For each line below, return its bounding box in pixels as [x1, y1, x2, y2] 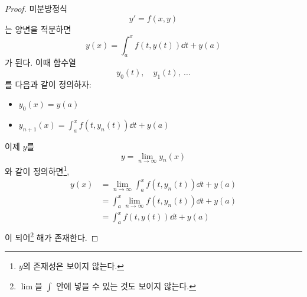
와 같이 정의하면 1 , [5, 163, 70, 177]
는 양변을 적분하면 [5, 22, 71, 35]
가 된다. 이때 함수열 [5, 56, 76, 69]
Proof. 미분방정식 [5, 2, 67, 14]
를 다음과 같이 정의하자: [5, 78, 92, 90]
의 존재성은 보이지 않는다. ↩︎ [22, 260, 124, 272]
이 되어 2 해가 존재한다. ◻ [5, 230, 99, 243]
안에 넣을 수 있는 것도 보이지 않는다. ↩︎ [56, 279, 196, 292]
